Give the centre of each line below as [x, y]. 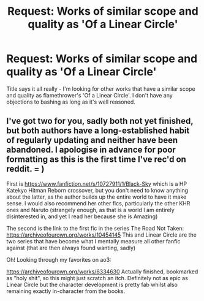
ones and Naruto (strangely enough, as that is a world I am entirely [90, 210]
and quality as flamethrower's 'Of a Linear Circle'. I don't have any [89, 95]
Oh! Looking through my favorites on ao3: [59, 259]
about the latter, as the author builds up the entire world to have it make [96, 197]
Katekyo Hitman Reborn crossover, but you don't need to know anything [97, 190]
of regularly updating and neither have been [92, 140]
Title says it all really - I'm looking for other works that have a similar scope [101, 89]
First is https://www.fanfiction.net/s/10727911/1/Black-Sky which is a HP [97, 184]
